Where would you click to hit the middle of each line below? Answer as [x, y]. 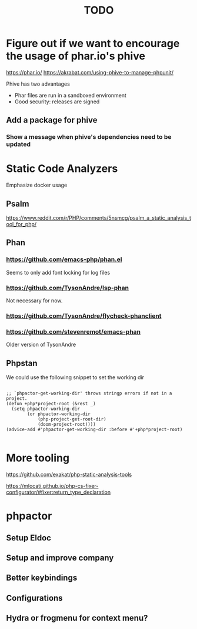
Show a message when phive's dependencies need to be [89, 137]
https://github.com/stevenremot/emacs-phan [74, 331]
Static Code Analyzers [62, 169]
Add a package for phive [52, 120]
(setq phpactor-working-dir [46, 409]
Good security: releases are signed [57, 102]
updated [19, 144]
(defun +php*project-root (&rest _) [51, 404]
